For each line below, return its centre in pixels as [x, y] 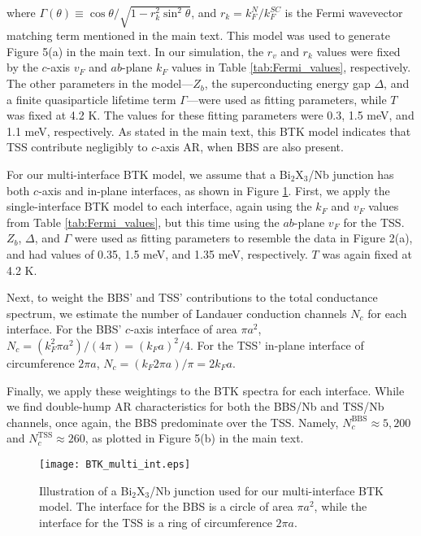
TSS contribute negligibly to [77, 147]
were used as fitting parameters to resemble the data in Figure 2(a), [243, 238]
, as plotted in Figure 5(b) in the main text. [194, 438]
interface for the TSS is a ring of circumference [156, 522]
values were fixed [358, 51]
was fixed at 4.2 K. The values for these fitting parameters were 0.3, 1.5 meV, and [210, 115]
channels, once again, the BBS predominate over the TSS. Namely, [173, 422]
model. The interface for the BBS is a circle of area [166, 506]
